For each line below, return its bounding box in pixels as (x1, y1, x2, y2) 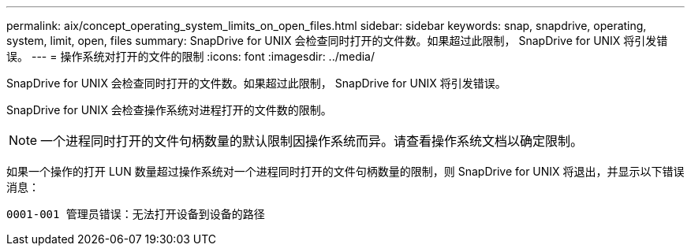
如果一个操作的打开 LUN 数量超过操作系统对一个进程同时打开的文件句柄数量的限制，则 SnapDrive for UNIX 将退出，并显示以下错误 (6, 165, 685, 178)
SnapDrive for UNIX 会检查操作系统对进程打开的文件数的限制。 (6, 103, 332, 117)
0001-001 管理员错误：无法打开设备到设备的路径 (6, 208, 265, 220)
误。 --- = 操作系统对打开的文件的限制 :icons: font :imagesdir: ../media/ (6, 50, 375, 63)
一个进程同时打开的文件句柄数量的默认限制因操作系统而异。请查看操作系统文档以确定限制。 (40, 133, 584, 149)
